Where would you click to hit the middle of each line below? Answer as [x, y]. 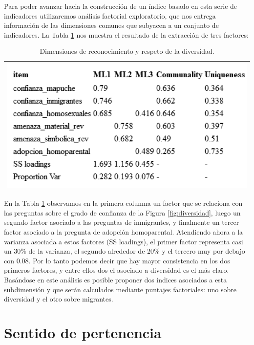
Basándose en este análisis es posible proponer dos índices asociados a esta [116, 279]
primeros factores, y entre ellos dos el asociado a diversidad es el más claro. [116, 270]
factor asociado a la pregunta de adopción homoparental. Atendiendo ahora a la [124, 231]
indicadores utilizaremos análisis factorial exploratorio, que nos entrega [110, 15]
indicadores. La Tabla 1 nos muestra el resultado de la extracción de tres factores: [126, 34]
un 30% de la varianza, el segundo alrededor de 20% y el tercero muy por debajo [125, 251]
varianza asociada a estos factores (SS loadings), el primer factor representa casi [124, 241]
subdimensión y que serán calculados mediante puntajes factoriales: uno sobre [120, 289]
